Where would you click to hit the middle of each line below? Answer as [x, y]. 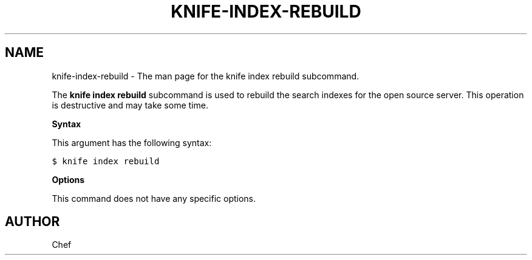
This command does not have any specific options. [154, 198]
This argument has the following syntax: [132, 142]
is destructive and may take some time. [130, 105]
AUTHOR [32, 222]
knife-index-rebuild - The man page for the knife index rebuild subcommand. [206, 76]
